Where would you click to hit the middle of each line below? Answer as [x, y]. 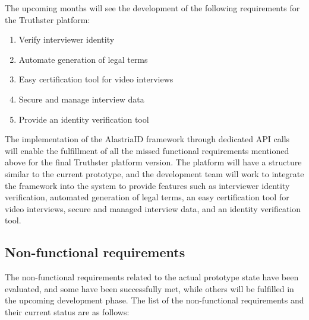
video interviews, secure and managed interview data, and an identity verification [153, 208]
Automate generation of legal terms [83, 59]
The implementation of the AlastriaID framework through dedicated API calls [147, 139]
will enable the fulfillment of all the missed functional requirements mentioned [147, 150]
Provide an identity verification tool [84, 119]
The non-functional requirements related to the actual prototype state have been [152, 277]
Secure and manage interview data [81, 99]
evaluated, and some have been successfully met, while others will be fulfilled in [149, 288]
